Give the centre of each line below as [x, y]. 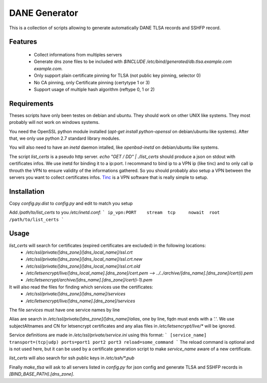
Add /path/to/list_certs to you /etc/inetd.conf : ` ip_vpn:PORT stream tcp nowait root [114, 213]
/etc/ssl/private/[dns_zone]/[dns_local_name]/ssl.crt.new [84, 259]
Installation [27, 191]
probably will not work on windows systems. [54, 122]
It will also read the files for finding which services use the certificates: [81, 287]
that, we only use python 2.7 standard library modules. [65, 138]
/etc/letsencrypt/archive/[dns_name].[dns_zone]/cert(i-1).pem [89, 280]
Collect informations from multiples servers [78, 55]
